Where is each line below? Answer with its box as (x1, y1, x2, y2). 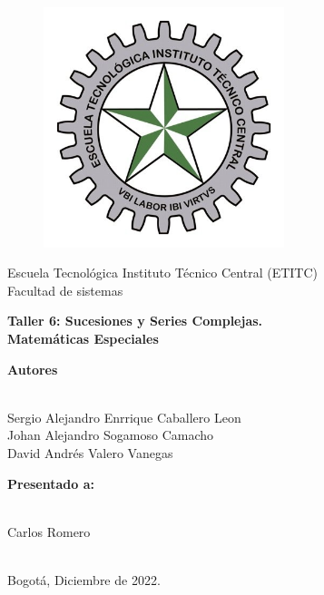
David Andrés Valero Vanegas (7, 443, 173, 462)
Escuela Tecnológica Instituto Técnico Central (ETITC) (7, 263, 318, 282)
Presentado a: (7, 473, 94, 493)
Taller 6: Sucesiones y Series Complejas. (7, 311, 263, 330)
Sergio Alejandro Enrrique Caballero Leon (7, 407, 241, 426)
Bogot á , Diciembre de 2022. (7, 570, 161, 589)
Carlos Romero (7, 522, 91, 541)
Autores (7, 359, 58, 378)
